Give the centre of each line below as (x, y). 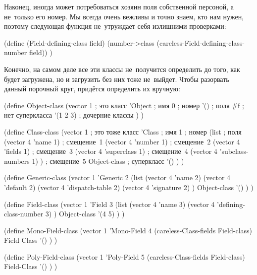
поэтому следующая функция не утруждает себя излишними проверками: (115, 26)
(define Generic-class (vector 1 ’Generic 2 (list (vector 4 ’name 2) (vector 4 (117, 177)
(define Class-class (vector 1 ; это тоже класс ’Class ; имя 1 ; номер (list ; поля (123, 131)
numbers (17, 161)
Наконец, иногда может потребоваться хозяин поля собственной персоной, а (119, 6)
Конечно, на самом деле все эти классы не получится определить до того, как (122, 69)
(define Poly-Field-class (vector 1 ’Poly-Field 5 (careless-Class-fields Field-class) (125, 256)
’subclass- (234, 151)
